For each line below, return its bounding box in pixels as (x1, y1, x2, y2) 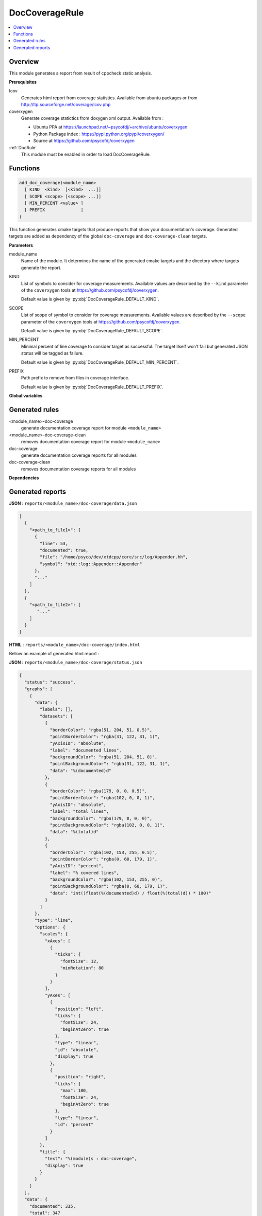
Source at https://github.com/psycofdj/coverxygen (33, 138, 135, 143)
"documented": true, (39, 547, 89, 553)
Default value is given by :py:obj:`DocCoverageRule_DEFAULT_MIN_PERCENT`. (21, 359, 179, 365)
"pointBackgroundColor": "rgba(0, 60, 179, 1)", (49, 883, 168, 889)
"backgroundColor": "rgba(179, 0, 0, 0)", (49, 815, 152, 821)
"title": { (39, 1149, 65, 1155)
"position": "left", (55, 1006, 104, 1012)
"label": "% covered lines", (49, 870, 119, 876)
